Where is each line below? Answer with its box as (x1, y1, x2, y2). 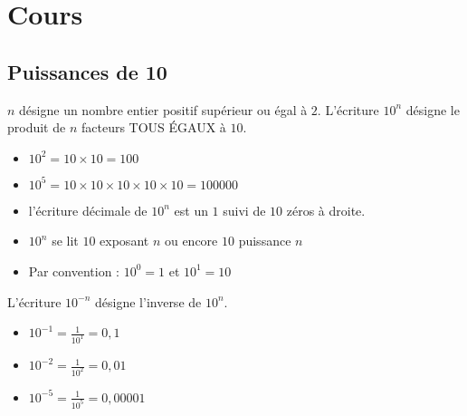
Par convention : (28, 261, 119, 280)
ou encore (164, 231, 218, 250)
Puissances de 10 (7, 57, 167, 85)
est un (174, 200, 208, 219)
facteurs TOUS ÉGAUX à (81, 118, 226, 137)
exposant (100, 231, 149, 250)
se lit (52, 231, 79, 250)
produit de (7, 118, 66, 137)
